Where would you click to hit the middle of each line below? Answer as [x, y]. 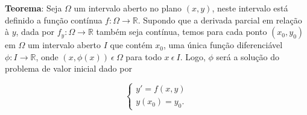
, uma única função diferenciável [223, 45]
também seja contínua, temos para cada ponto [182, 32]
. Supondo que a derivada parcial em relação [220, 20]
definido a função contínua [54, 20]
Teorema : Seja [33, 8]
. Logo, [193, 56]
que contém [131, 45]
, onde [47, 56]
